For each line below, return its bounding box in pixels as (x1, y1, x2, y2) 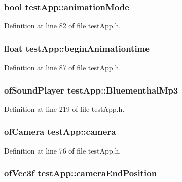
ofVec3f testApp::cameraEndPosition (4, 167, 157, 179)
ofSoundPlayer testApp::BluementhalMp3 (4, 83, 178, 96)
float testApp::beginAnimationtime (4, 42, 150, 54)
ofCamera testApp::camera (4, 125, 116, 138)
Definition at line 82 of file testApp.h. (4, 20, 121, 31)
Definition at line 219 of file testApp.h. (4, 103, 125, 114)
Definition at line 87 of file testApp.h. (4, 62, 121, 73)
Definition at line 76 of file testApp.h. (4, 145, 121, 156)
